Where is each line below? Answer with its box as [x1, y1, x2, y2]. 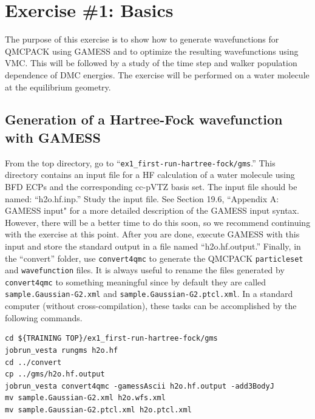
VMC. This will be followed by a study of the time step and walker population [5, 56, 297, 69]
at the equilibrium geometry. [5, 80, 111, 93]
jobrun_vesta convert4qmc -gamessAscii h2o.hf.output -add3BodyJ [5, 381, 274, 390]
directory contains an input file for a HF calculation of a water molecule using [5, 168, 295, 181]
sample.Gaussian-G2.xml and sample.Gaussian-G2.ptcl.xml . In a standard [5, 287, 293, 300]
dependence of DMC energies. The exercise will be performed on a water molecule [5, 68, 310, 81]
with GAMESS [5, 128, 101, 146]
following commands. [5, 311, 83, 324]
